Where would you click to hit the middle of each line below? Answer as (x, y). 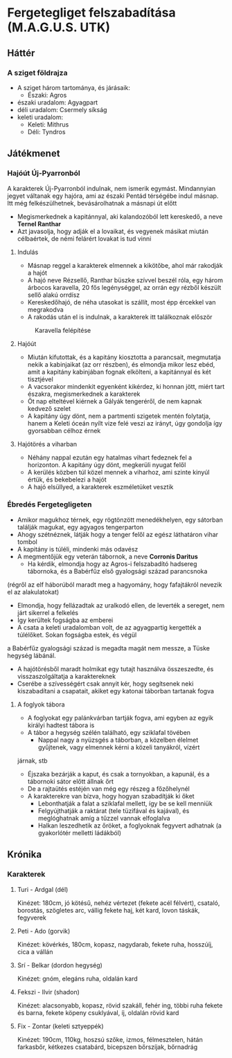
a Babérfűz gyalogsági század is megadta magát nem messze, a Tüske (108, 648)
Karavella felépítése (63, 330)
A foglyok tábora (41, 704)
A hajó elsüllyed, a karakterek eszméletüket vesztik (100, 486)
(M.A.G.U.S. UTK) (59, 27)
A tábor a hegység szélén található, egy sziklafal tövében (109, 732)
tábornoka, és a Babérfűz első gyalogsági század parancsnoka (117, 571)
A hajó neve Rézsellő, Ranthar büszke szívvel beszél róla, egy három (125, 280)
